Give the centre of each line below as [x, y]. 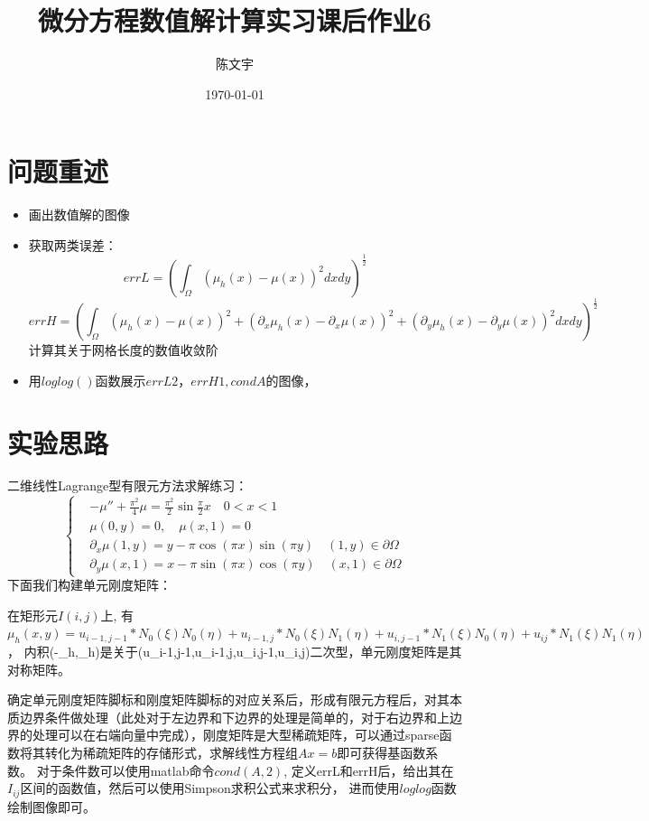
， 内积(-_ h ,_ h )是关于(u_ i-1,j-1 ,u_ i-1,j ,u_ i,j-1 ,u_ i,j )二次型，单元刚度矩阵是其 [235, 651]
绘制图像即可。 [51, 806]
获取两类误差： [73, 244]
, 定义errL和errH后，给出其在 [369, 770]
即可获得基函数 [381, 752]
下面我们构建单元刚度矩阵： [89, 585]
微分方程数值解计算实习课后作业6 [235, 20]
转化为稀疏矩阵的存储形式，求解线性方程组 [171, 752]
